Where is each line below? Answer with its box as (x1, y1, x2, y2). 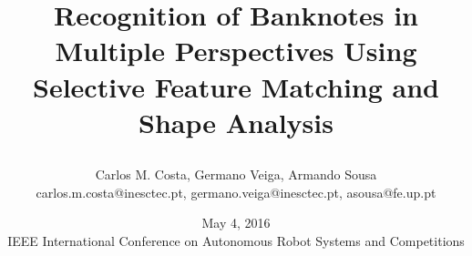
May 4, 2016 (201, 213, 271, 232)
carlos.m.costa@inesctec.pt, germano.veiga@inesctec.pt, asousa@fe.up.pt (36, 182, 436, 201)
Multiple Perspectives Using (55, 32, 417, 69)
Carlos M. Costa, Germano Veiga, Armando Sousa (95, 164, 377, 183)
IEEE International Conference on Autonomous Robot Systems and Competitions (7, 230, 465, 250)
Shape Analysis (139, 103, 333, 140)
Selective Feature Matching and (33, 67, 439, 105)
